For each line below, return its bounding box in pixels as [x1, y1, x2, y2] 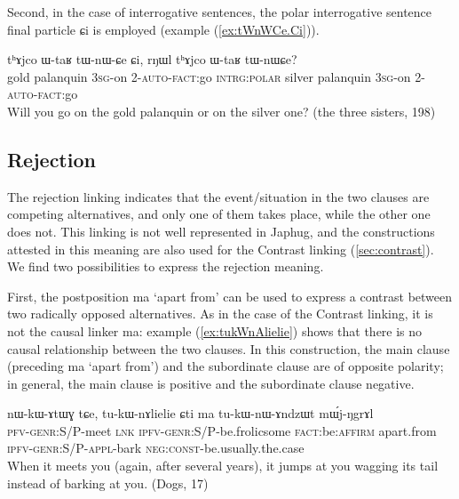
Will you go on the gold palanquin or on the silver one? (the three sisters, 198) [7, 101, 436, 120]
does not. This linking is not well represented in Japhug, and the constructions [7, 221, 435, 240]
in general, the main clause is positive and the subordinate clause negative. [7, 374, 415, 392]
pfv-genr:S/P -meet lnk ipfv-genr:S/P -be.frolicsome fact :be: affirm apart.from [7, 421, 437, 439]
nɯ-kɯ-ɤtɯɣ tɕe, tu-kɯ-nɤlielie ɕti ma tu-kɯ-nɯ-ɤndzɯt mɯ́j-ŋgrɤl [7, 404, 374, 423]
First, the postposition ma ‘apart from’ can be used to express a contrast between [7, 286, 453, 305]
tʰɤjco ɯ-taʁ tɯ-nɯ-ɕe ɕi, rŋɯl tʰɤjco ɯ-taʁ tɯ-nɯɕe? [7, 50, 297, 68]
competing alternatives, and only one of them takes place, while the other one [7, 205, 431, 223]
